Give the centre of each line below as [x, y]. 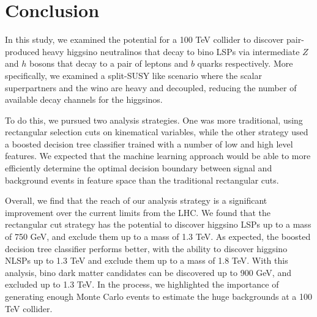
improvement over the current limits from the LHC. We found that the [138, 212]
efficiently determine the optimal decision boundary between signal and [139, 168]
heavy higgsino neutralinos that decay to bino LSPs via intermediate [171, 51]
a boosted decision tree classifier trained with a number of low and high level [149, 144]
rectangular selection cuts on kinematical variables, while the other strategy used [157, 132]
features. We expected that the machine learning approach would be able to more [158, 156]
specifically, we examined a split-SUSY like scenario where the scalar [133, 75]
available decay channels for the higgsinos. [84, 99]
